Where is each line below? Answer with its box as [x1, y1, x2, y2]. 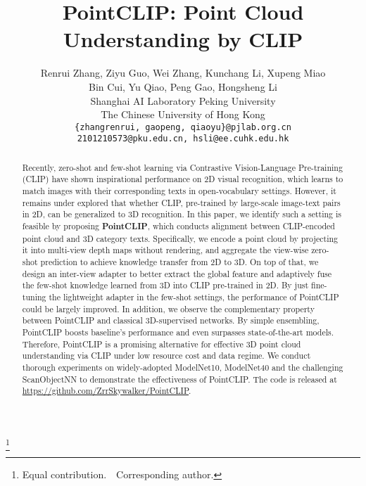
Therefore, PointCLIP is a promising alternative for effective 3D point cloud [22, 338, 301, 350]
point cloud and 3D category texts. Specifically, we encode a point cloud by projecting [22, 232, 339, 244]
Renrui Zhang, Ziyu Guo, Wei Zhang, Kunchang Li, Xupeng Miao [40, 65, 326, 80]
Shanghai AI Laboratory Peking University [90, 93, 276, 108]
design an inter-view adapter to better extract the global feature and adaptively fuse [22, 267, 332, 279]
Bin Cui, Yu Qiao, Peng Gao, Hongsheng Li [89, 79, 277, 94]
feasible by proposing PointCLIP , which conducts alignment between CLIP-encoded [22, 220, 335, 233]
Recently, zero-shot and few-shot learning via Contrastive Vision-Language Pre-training [22, 161, 343, 173]
